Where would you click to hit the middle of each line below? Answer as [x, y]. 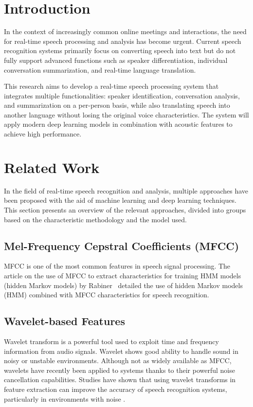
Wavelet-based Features [64, 321]
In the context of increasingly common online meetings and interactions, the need [125, 31]
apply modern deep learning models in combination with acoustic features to [118, 124]
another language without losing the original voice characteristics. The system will [126, 114]
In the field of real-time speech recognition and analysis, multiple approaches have [126, 190]
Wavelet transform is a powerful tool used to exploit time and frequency [111, 341]
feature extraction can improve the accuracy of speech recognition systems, [116, 389]
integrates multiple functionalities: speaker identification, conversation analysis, [122, 95]
